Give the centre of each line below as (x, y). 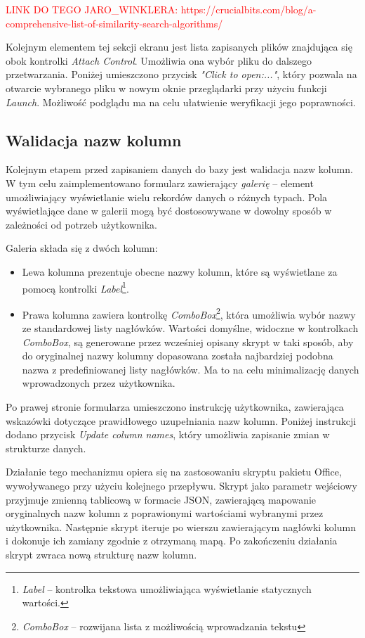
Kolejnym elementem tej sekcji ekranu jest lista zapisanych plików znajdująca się (179, 47)
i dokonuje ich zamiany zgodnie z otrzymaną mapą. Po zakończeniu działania (172, 541)
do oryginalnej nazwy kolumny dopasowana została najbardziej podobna (178, 356)
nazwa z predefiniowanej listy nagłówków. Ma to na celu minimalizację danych (191, 369)
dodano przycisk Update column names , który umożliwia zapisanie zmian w (168, 434)
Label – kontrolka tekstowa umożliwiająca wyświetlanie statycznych (167, 588)
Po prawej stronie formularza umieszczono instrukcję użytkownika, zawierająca (175, 406)
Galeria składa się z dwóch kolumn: (82, 248)
